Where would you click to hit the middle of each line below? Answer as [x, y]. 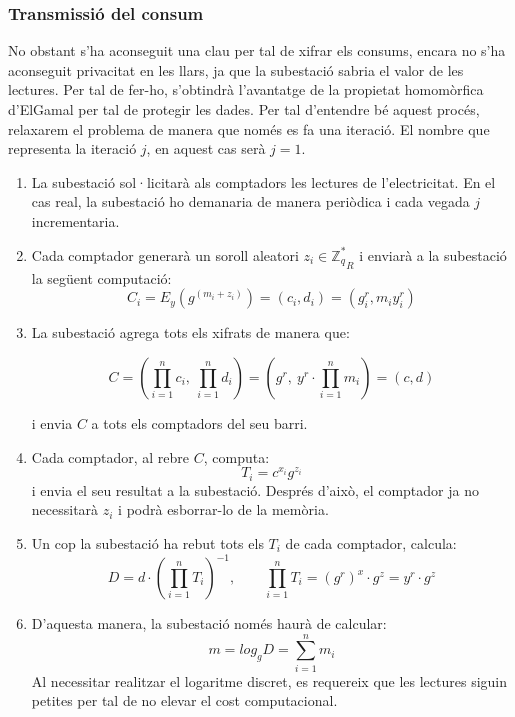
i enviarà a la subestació [433, 254]
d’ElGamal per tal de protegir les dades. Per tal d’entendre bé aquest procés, [244, 109]
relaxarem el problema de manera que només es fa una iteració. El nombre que [249, 128]
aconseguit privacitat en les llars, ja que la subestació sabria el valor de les [236, 69]
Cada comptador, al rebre [110, 456]
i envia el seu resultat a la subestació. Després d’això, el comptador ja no [255, 489]
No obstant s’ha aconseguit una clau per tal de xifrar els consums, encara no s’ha [257, 50]
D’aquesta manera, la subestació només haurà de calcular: [209, 623]
